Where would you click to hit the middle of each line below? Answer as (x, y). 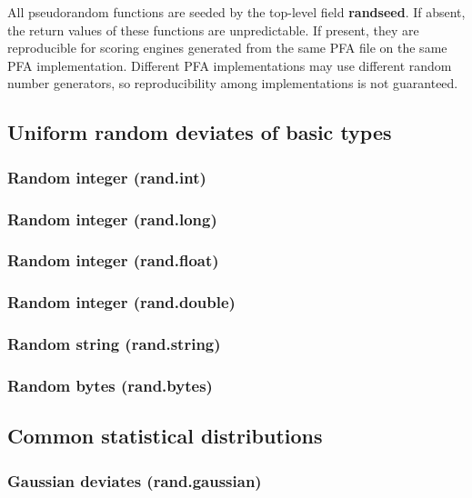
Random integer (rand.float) (113, 260)
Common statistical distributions (165, 436)
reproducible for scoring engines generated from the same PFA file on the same (227, 48)
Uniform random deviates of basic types (200, 132)
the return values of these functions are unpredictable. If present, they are (213, 30)
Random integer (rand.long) (112, 219)
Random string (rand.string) (114, 344)
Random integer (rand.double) (121, 302)
